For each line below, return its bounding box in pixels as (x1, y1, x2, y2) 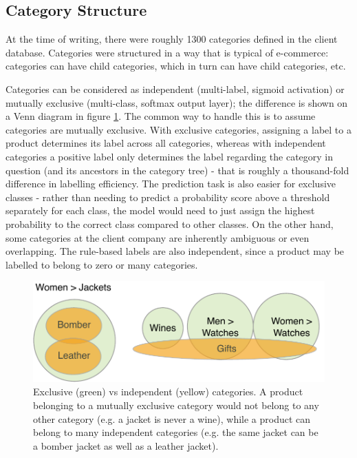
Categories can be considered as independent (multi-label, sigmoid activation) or (6, 81, 345, 96)
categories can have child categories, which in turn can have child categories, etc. (6, 59, 346, 73)
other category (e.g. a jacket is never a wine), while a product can (33, 411, 311, 426)
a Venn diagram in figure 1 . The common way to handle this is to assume (6, 109, 316, 123)
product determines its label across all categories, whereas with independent (6, 136, 326, 150)
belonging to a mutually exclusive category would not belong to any (33, 398, 319, 413)
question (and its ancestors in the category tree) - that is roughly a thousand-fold (6, 163, 349, 177)
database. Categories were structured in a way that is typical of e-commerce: (6, 45, 329, 59)
